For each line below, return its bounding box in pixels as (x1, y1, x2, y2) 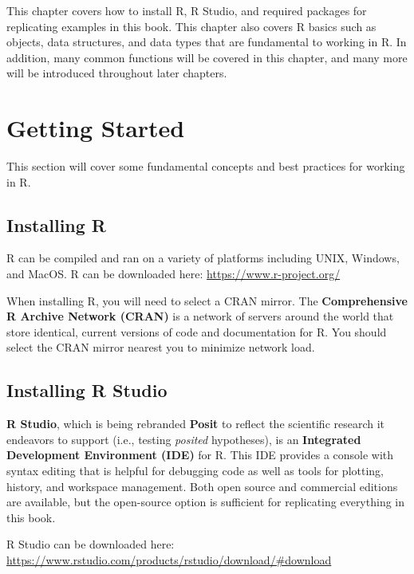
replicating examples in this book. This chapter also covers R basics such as (6, 18, 377, 34)
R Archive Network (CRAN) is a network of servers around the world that (6, 308, 394, 324)
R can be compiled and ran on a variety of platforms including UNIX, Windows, (6, 250, 400, 266)
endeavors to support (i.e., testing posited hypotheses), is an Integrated (6, 431, 361, 447)
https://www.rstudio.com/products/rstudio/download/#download (6, 552, 332, 568)
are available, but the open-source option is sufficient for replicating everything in (6, 493, 404, 510)
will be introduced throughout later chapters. (6, 65, 227, 81)
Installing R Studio (6, 378, 168, 403)
